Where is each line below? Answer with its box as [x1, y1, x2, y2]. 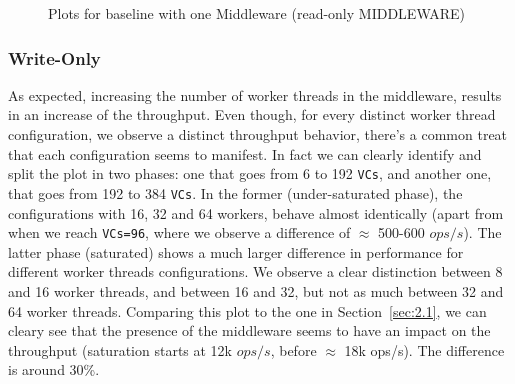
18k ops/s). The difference [344, 339, 505, 360]
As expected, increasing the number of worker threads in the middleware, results [8, 84, 502, 105]
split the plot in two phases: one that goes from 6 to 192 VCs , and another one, [8, 163, 492, 184]
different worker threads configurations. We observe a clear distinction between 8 [8, 261, 503, 282]
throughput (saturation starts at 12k [8, 339, 232, 360]
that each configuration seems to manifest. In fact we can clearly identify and [8, 143, 482, 164]
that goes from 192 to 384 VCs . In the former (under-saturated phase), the [8, 182, 463, 203]
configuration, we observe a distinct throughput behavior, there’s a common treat [8, 124, 508, 144]
